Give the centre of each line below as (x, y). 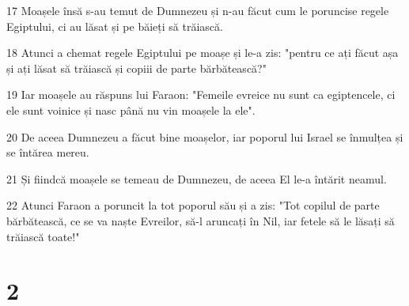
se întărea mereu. (48, 152)
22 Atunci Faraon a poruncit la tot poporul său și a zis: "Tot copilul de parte (193, 205)
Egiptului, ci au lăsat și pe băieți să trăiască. (115, 26)
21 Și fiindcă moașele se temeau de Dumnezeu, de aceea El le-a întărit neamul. (197, 178)
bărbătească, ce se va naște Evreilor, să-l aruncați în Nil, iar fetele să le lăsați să (201, 220)
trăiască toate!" (43, 236)
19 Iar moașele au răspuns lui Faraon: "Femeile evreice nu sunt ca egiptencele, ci (201, 94)
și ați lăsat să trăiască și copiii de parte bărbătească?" (136, 68)
